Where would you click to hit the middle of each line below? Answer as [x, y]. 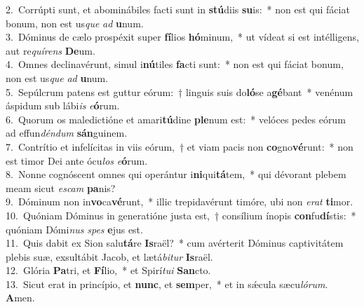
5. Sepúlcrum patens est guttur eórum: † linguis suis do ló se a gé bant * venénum [180, 91]
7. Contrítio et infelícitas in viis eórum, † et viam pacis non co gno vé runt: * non [180, 146]
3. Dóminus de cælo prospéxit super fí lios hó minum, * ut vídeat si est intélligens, [182, 37]
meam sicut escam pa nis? [61, 187]
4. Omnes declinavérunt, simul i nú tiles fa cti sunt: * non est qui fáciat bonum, [175, 64]
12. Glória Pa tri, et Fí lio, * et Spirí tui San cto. [108, 270]
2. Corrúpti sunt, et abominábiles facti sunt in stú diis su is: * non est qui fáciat [178, 9]
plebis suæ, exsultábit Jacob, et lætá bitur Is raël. [109, 256]
